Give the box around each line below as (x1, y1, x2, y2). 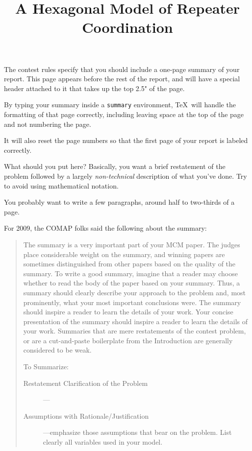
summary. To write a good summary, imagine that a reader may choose (23, 268, 238, 278)
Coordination (82, 17, 173, 37)
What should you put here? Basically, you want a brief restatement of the (4, 161, 226, 171)
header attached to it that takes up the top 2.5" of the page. (4, 83, 185, 93)
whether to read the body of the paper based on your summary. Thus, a (23, 278, 240, 288)
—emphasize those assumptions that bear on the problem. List (43, 427, 232, 437)
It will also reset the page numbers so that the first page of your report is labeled (4, 135, 248, 145)
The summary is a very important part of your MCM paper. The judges (23, 239, 240, 249)
